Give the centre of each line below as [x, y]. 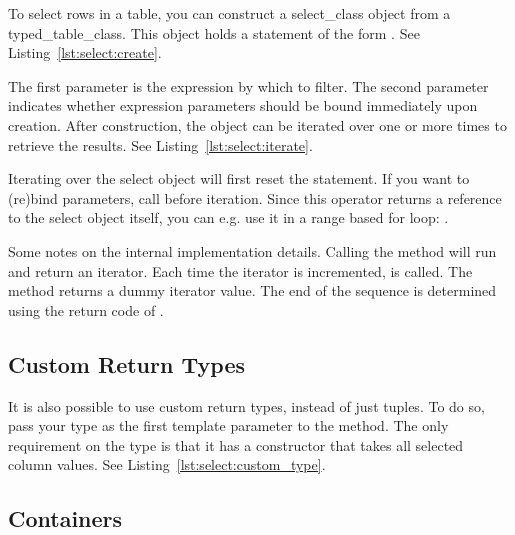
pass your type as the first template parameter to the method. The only [228, 425]
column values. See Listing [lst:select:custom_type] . [167, 464]
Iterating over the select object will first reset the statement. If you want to [239, 178]
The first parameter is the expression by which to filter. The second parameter [248, 85]
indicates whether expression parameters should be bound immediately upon [243, 105]
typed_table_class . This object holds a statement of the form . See [214, 32]
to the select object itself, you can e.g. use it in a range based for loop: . [228, 217]
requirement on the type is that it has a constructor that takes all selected [236, 444]
